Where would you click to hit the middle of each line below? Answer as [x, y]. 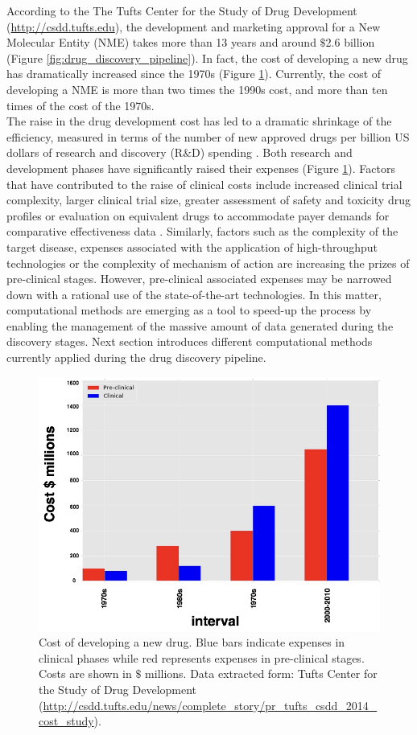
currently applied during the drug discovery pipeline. [136, 357]
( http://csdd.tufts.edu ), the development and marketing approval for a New [194, 26]
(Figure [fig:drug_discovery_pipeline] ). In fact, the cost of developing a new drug [207, 57]
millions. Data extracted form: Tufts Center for [261, 673]
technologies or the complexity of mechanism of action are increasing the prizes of [208, 263]
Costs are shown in [85, 673]
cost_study [66, 721]
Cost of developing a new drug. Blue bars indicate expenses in [192, 642]
